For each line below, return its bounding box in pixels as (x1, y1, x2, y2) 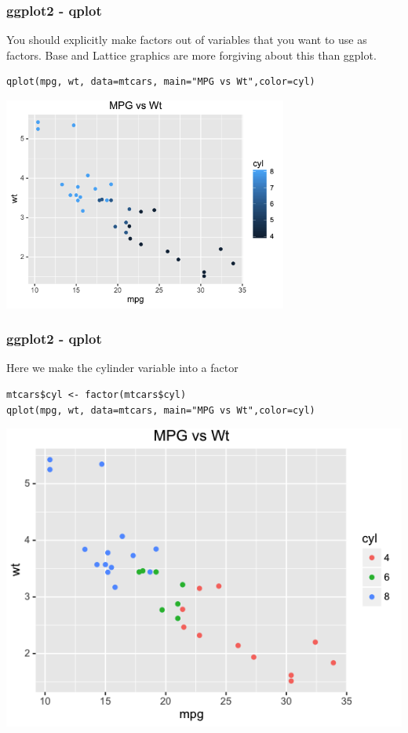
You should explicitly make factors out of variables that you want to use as (6, 31, 367, 48)
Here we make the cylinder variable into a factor (6, 359, 239, 376)
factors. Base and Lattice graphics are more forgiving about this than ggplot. (6, 46, 377, 63)
